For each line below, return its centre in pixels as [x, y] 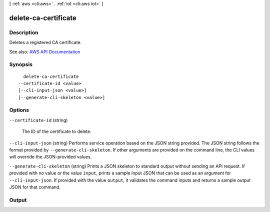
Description [24, 32]
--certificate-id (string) [38, 120]
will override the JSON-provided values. [50, 157]
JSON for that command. [35, 187]
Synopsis [21, 64]
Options [19, 110]
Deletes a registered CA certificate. [45, 42]
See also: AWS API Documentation [45, 51]
